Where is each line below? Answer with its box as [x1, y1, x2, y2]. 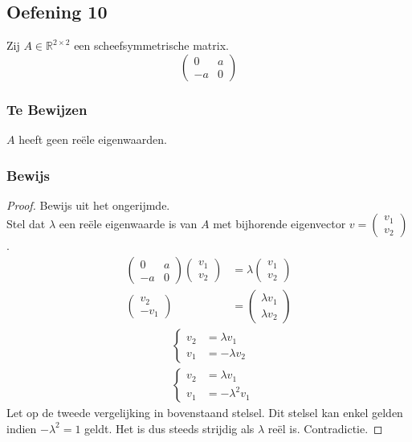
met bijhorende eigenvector [213, 215, 346, 232]
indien [6, 419, 37, 436]
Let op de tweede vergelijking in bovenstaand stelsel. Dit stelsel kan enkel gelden [6, 404, 403, 421]
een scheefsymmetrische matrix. [74, 37, 229, 54]
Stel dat [6, 215, 46, 232]
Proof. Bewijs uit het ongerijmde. [6, 196, 170, 213]
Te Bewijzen [6, 99, 88, 119]
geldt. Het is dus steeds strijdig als [84, 419, 255, 436]
